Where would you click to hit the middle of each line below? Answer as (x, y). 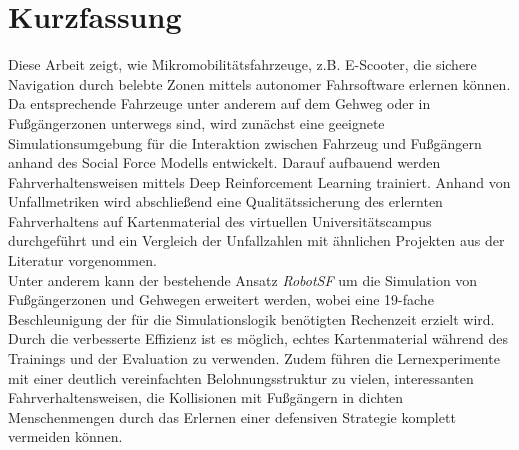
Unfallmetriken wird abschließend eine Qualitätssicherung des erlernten (225, 201)
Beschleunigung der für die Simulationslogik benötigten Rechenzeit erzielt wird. (251, 318)
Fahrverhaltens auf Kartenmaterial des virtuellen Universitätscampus (220, 220)
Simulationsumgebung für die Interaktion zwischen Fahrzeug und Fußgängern (245, 142)
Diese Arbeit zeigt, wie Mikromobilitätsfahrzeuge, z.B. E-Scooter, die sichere (242, 64)
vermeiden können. (65, 436)
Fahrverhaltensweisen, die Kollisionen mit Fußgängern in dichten (206, 397)
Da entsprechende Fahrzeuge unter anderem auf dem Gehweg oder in (219, 103)
